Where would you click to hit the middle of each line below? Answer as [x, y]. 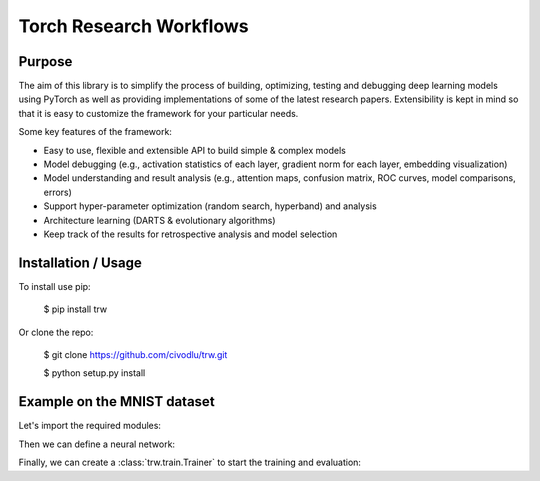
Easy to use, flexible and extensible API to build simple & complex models [195, 150]
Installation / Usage [80, 262]
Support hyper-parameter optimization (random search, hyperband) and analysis [210, 206]
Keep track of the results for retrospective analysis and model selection [190, 234]
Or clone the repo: [56, 332]
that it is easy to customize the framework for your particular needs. [158, 113]
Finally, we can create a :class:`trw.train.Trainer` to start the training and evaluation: [190, 462]
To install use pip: [54, 286]
